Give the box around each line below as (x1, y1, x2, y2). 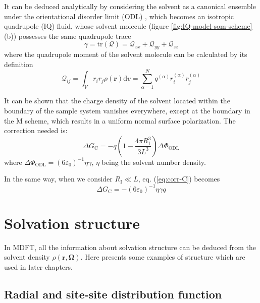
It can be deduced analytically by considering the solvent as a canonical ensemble (4, 1, 256, 11)
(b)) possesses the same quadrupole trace (4, 30, 131, 41)
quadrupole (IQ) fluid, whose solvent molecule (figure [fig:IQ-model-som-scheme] (4, 21, 252, 31)
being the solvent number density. (101, 156, 206, 167)
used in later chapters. (4, 261, 73, 272)
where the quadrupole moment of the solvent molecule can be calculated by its (4, 49, 247, 59)
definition (4, 58, 33, 69)
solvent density (4, 252, 50, 262)
